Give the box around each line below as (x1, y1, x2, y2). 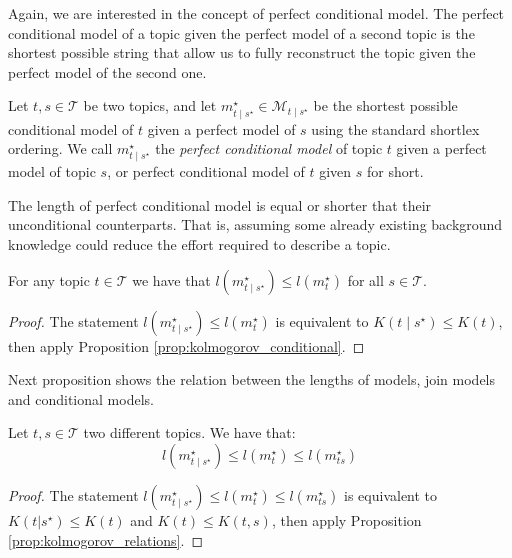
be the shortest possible (313, 95, 458, 116)
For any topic (8, 269, 90, 290)
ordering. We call (8, 138, 113, 159)
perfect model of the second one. (8, 61, 207, 82)
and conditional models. (8, 388, 154, 409)
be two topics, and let (83, 95, 217, 116)
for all (347, 269, 384, 290)
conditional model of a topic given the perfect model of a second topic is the (8, 22, 475, 43)
